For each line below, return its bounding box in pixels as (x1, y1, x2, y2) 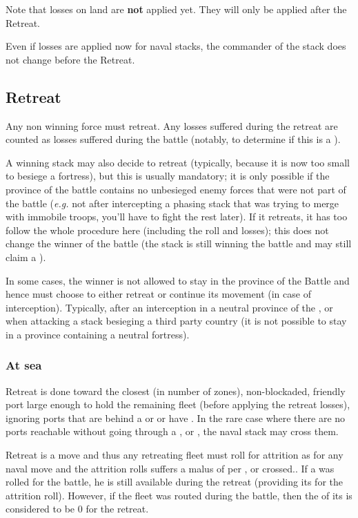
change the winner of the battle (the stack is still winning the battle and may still (6, 236, 352, 251)
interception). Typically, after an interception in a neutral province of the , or (6, 300, 333, 314)
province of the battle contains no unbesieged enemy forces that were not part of (6, 182, 346, 196)
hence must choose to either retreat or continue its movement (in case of (6, 287, 311, 301)
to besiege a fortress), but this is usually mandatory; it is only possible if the (6, 169, 330, 183)
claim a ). (6, 249, 46, 264)
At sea (6, 356, 42, 374)
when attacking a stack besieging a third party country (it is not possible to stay (6, 314, 347, 328)
